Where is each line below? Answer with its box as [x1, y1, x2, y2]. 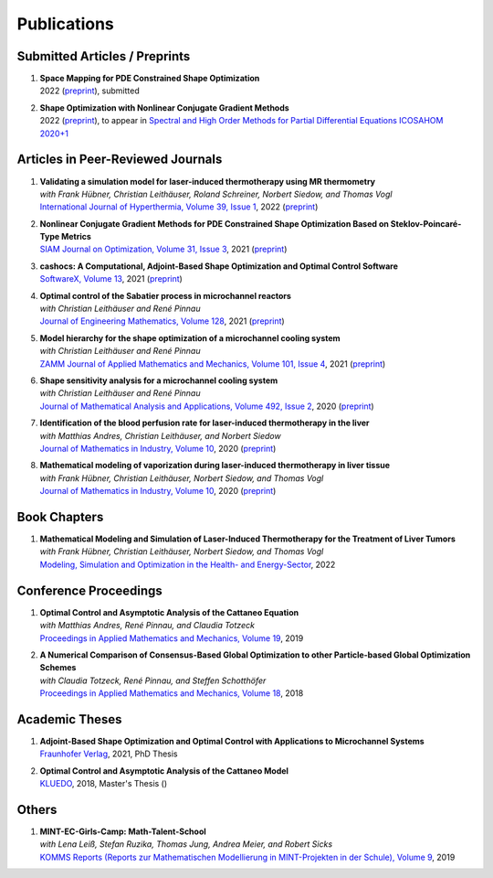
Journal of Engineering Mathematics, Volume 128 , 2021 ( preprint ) [39, 316, 285, 327]
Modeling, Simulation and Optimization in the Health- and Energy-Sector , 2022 [39, 559, 336, 570]
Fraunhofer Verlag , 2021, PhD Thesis [39, 748, 178, 759]
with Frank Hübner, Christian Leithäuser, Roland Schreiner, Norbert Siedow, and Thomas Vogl [39, 188, 393, 199]
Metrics [60, 231, 91, 242]
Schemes [39, 662, 77, 673]
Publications [16, 14, 114, 34]
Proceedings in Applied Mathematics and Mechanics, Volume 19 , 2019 [39, 632, 304, 644]
